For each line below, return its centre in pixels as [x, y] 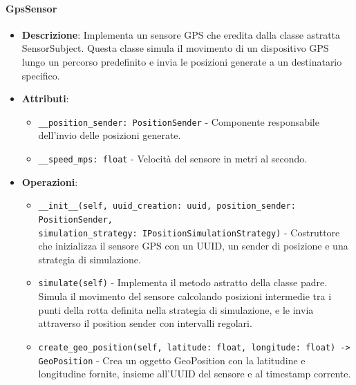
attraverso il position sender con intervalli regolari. [145, 323]
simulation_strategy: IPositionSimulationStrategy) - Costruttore [189, 232]
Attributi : [45, 98]
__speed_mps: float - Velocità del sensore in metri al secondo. [173, 159]
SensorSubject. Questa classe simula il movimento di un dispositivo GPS [175, 48]
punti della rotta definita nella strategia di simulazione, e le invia [176, 309]
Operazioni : [50, 181]
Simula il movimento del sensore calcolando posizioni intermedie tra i [185, 296]
